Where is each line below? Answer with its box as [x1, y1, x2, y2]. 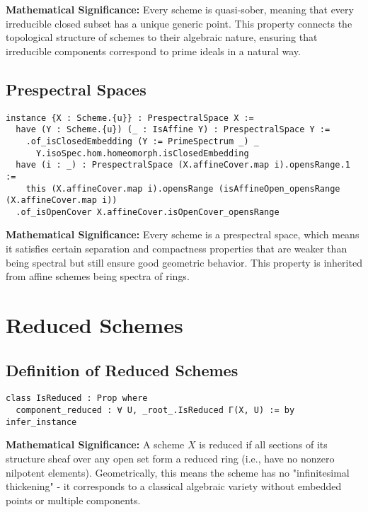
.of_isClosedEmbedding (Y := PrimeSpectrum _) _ [25, 136, 259, 146]
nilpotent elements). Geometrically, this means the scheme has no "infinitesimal [6, 465, 350, 479]
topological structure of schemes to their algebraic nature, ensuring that [6, 30, 318, 45]
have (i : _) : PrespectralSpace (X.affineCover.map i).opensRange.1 [16, 160, 350, 170]
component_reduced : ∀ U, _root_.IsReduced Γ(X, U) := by [16, 405, 295, 416]
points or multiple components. [6, 492, 141, 507]
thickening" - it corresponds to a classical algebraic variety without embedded [6, 479, 342, 494]
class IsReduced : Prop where [6, 393, 148, 404]
